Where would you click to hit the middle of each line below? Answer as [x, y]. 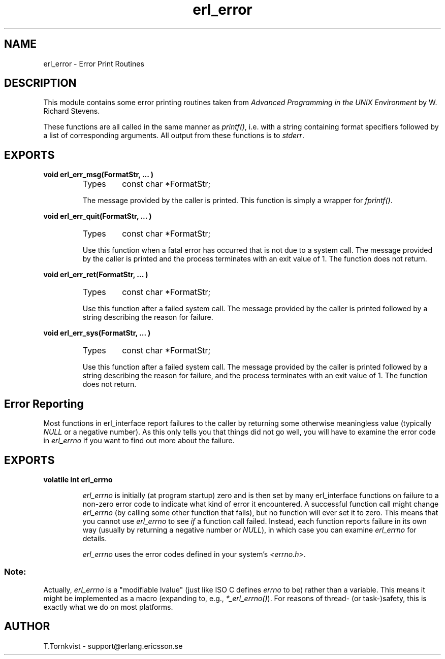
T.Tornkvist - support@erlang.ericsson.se [113, 646]
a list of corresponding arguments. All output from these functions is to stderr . [174, 136]
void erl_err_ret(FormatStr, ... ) [96, 275]
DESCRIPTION [40, 83]
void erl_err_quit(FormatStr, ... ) [98, 216]
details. [95, 538]
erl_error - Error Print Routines [94, 63]
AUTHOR [27, 627]
